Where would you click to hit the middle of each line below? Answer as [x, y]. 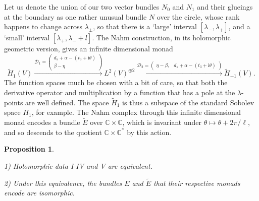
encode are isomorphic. [39, 193]
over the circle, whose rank [198, 16]
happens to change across [43, 26]
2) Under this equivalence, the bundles [63, 183]
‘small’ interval [27, 38]
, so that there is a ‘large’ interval [145, 26]
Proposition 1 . [29, 149]
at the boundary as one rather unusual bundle [75, 16]
